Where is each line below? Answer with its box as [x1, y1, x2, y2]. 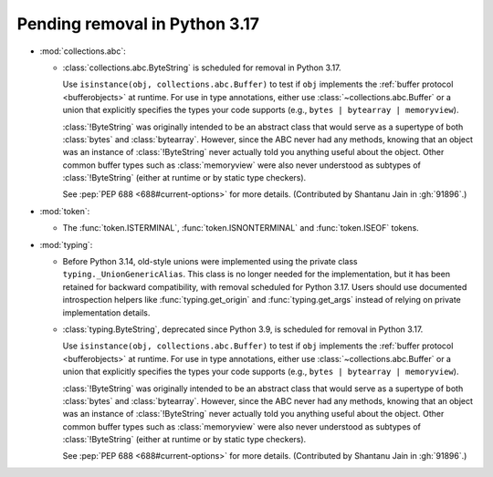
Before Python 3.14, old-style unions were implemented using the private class [62, 256, 358, 267]
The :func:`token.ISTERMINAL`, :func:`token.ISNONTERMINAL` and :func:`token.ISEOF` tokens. [62, 223, 419, 233]
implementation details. [62, 306, 151, 318]
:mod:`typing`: [39, 239, 93, 250]
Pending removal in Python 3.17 [16, 14, 260, 34]
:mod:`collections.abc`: [39, 46, 127, 57]
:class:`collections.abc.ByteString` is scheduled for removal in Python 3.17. [62, 62, 341, 73]
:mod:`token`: [39, 205, 90, 216]
